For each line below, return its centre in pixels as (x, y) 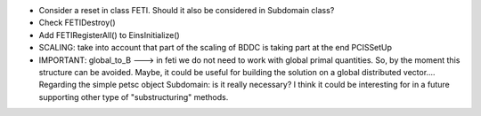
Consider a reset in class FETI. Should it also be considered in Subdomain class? (187, 10)
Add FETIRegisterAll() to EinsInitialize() (109, 35)
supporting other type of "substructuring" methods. (134, 97)
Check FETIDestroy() (77, 23)
